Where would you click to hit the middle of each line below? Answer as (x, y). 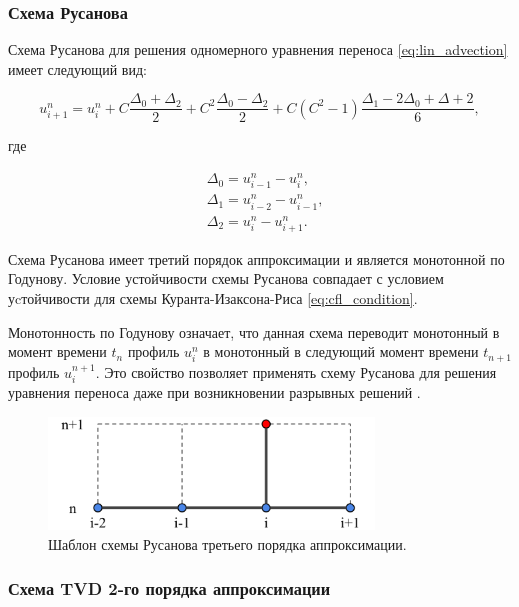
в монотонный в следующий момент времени (341, 351)
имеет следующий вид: (77, 68)
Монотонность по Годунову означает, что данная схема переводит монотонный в (254, 331)
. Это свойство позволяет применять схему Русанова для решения (296, 371)
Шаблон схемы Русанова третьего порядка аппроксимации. (227, 543)
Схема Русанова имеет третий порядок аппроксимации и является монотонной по (256, 258)
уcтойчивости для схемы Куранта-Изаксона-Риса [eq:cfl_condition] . (213, 298)
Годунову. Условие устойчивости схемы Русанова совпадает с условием (226, 278)
